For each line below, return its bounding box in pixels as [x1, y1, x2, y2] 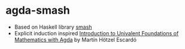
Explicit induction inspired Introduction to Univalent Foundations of [14, 29, 179, 36]
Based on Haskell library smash [14, 23, 92, 30]
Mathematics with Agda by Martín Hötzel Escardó [14, 36, 137, 43]
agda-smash [5, 4, 70, 17]
